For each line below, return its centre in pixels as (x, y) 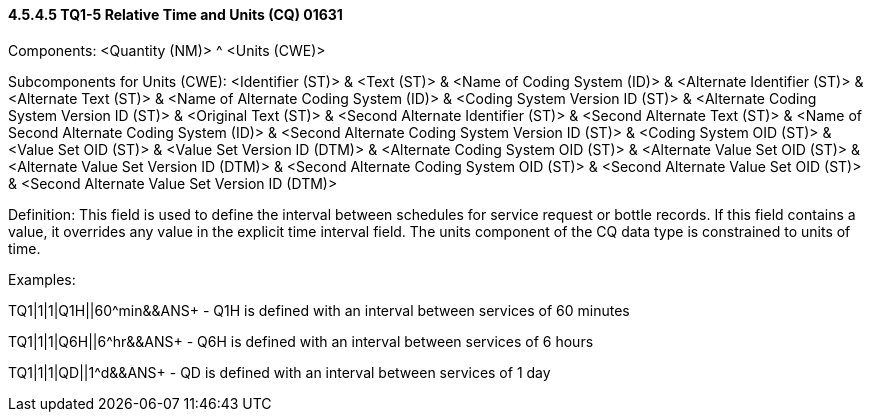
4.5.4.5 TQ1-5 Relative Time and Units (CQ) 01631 (175, 14)
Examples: (42, 279)
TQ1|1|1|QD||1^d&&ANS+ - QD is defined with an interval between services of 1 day (279, 372)
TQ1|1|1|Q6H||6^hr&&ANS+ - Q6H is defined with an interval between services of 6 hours (301, 341)
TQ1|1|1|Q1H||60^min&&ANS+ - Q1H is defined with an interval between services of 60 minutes (319, 310)
